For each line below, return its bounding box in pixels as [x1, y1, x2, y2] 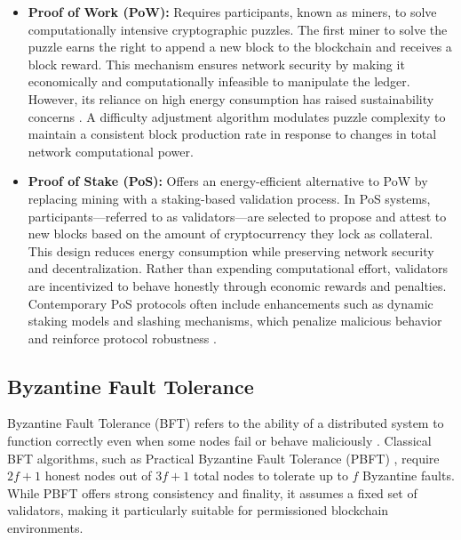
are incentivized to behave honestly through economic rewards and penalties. [28, 276, 447, 294]
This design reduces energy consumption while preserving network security [28, 241, 434, 260]
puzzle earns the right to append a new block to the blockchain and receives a [28, 37, 452, 56]
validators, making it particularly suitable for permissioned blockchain [7, 501, 389, 520]
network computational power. [28, 141, 194, 160]
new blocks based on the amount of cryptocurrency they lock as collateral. [28, 224, 433, 243]
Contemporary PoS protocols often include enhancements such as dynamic [28, 294, 433, 312]
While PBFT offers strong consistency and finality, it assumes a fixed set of [7, 483, 417, 502]
